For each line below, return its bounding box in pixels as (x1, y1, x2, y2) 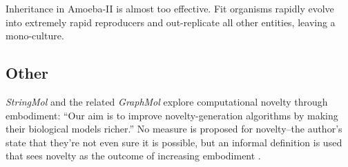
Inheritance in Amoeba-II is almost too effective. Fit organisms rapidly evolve (6, 1, 334, 15)
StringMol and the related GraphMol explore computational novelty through (6, 94, 328, 108)
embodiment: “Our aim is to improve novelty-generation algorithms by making (6, 108, 338, 122)
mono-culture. (6, 28, 64, 43)
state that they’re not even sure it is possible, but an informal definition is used (6, 135, 342, 149)
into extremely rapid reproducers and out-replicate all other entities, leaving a (6, 14, 336, 29)
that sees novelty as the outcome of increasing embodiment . (6, 148, 261, 163)
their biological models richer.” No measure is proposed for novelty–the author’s (6, 121, 342, 136)
